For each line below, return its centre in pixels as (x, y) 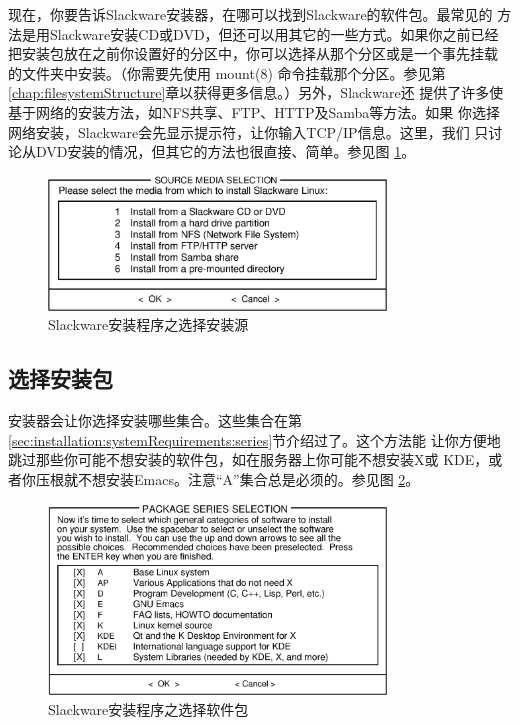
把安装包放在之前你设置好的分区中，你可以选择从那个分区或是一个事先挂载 (253, 53)
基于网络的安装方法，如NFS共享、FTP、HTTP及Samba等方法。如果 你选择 (254, 111)
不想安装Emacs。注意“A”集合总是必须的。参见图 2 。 (248, 479)
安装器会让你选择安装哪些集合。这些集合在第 (155, 420)
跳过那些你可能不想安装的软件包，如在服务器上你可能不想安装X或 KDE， (248, 459)
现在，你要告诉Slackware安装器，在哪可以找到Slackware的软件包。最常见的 (250, 14)
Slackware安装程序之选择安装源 (148, 324)
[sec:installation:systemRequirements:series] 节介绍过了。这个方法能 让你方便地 (254, 439)
